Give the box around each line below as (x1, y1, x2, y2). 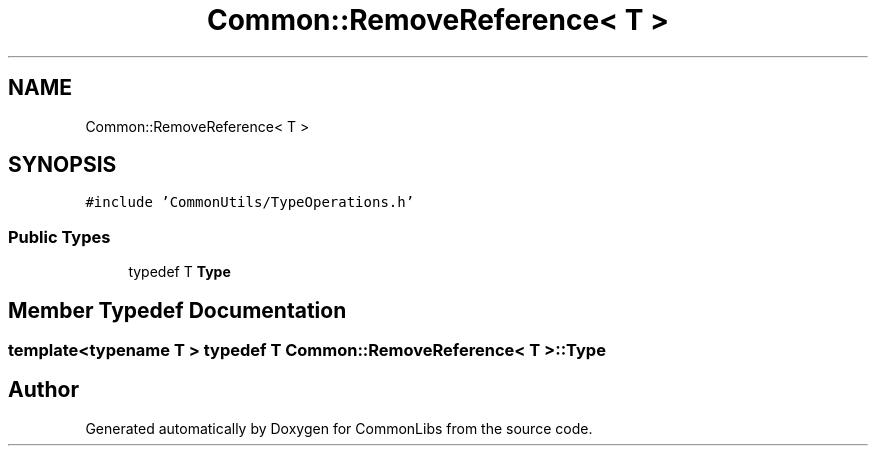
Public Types (8, 226, 111, 247)
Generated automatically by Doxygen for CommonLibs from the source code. (85, 419, 593, 437)
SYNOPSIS (8, 152, 117, 178)
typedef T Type (128, 263, 231, 281)
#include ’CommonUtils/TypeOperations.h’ (85, 194, 415, 211)
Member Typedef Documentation (8, 297, 347, 323)
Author (8, 377, 79, 403)
